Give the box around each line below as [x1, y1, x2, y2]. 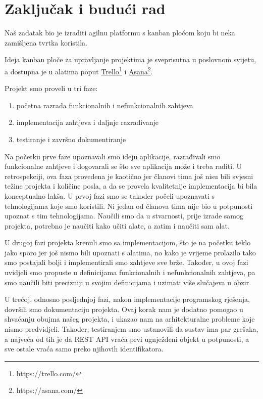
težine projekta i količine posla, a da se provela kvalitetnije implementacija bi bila [5, 181, 257, 191]
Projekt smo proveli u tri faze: [5, 83, 98, 94]
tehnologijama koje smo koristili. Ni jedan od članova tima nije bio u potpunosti [5, 200, 253, 211]
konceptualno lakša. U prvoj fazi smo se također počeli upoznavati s [5, 190, 215, 201]
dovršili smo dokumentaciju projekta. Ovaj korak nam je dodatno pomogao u [5, 303, 243, 314]
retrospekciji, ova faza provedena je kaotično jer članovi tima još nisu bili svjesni [5, 170, 253, 181]
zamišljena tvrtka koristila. [5, 37, 87, 48]
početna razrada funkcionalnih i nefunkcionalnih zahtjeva [16, 100, 193, 110]
